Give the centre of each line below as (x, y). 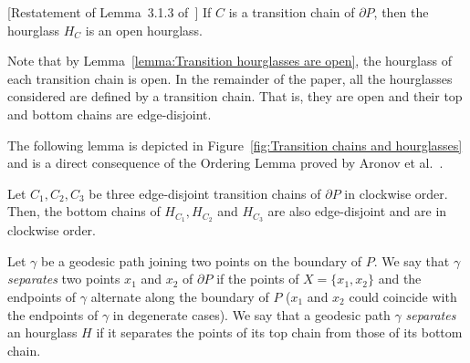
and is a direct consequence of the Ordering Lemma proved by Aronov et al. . (225, 163)
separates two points (64, 279)
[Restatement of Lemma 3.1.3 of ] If (110, 12)
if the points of (258, 279)
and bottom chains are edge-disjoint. (110, 114)
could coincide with (403, 296)
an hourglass (42, 332)
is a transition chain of (292, 12)
